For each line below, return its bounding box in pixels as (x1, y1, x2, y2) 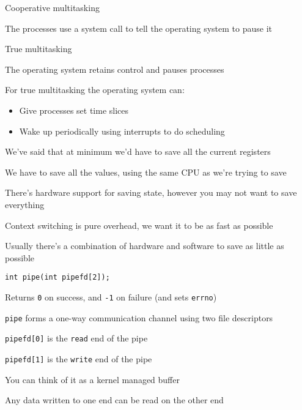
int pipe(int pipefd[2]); (5, 273, 110, 282)
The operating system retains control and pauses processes (5, 62, 224, 75)
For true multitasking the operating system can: (5, 83, 185, 96)
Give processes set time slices (19, 103, 129, 116)
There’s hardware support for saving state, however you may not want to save (5, 186, 297, 199)
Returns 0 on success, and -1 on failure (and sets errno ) (5, 290, 217, 303)
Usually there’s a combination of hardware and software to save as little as (5, 239, 284, 252)
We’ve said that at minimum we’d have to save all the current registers (5, 145, 271, 158)
